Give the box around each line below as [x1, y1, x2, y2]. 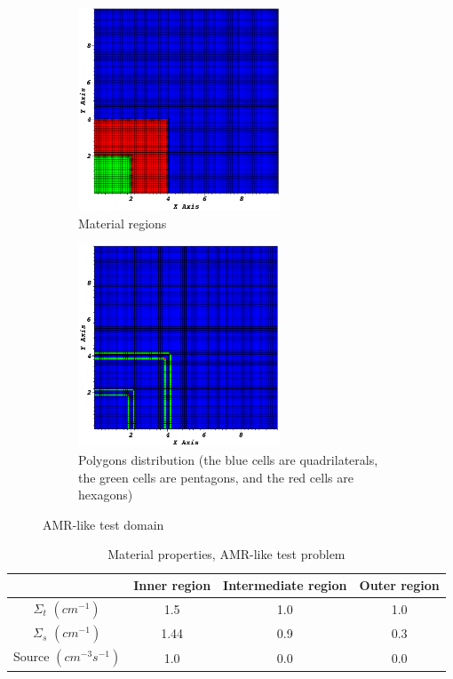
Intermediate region [223, 576, 347, 595]
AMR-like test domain [43, 515, 164, 533]
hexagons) [78, 485, 133, 504]
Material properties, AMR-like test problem [107, 545, 346, 563]
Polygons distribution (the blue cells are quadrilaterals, [78, 451, 378, 469]
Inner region [133, 576, 211, 595]
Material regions [78, 213, 167, 232]
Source [13, 647, 50, 666]
